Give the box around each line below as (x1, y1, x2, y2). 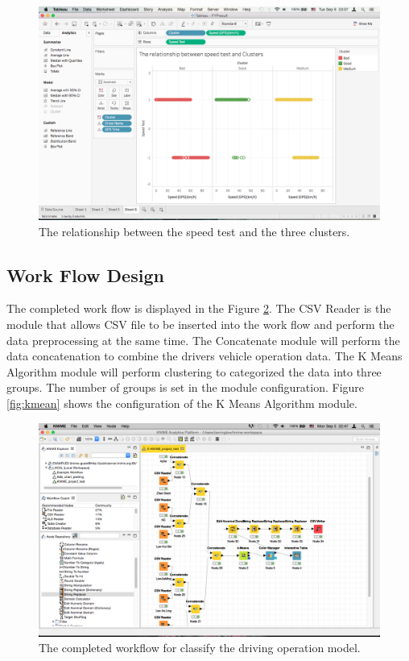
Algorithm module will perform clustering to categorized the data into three (6, 363, 382, 380)
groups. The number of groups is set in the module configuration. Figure (6, 379, 365, 396)
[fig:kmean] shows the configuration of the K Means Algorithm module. (6, 394, 357, 411)
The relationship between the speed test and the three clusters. (39, 222, 350, 239)
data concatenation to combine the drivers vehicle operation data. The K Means (6, 347, 403, 364)
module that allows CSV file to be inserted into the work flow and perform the (6, 315, 395, 332)
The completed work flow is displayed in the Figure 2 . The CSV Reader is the (6, 300, 391, 317)
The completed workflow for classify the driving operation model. (39, 639, 361, 656)
